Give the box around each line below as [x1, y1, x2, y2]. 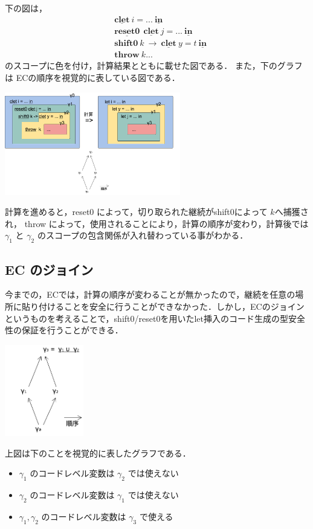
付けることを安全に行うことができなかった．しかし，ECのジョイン [38, 300, 305, 313]
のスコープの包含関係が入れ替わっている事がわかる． [37, 229, 248, 242]
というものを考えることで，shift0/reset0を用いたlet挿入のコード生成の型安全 [5, 312, 305, 324]
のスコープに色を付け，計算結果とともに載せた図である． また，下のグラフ [5, 59, 303, 72]
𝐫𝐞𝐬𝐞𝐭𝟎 [114, 27, 140, 36]
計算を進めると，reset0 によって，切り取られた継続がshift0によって [5, 205, 268, 218]
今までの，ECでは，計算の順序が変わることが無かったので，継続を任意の [5, 288, 295, 301]
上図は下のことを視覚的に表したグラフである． [5, 446, 191, 459]
